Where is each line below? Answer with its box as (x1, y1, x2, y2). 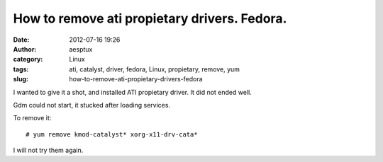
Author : (13, 45, 37, 53)
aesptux (69, 45, 93, 53)
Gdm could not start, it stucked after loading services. (13, 100, 170, 109)
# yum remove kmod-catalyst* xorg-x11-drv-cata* (26, 130, 198, 138)
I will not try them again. (13, 146, 84, 155)
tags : (13, 64, 29, 74)
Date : (13, 35, 30, 44)
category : (13, 55, 43, 64)
